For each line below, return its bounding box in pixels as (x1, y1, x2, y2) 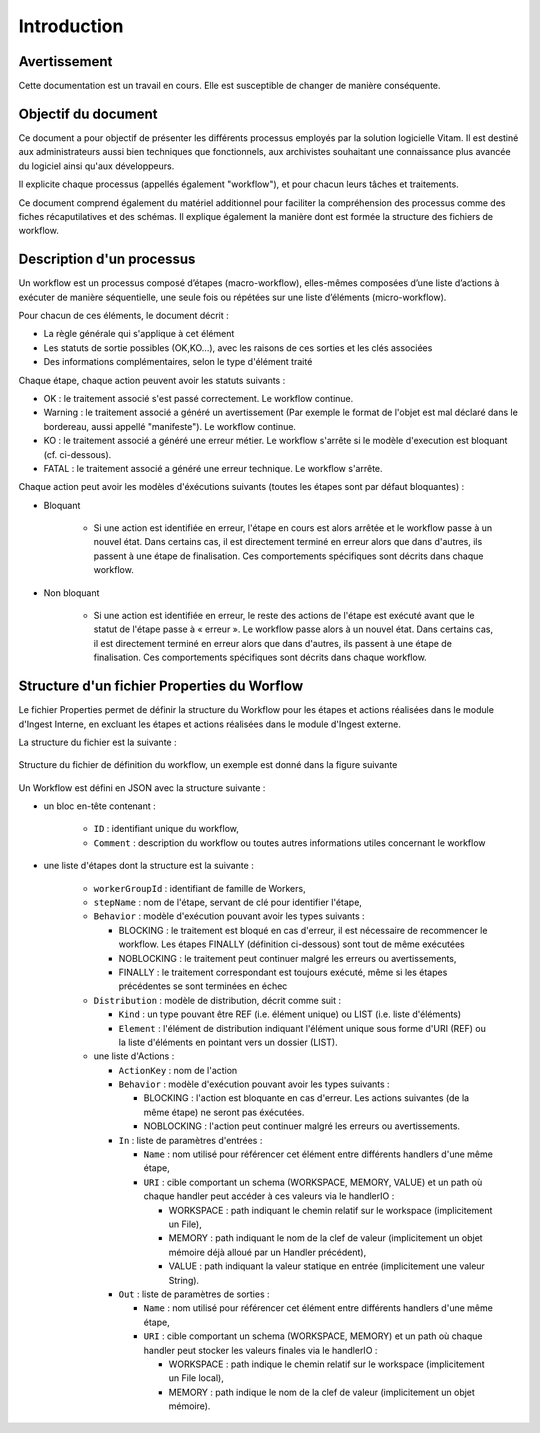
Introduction (18, 15, 124, 37)
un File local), (168, 1372, 224, 1384)
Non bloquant (43, 586, 100, 599)
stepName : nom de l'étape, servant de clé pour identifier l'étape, (93, 896, 362, 909)
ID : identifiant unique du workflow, (93, 823, 239, 835)
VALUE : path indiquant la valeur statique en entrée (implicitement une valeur (168, 1260, 485, 1272)
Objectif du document (18, 105, 158, 122)
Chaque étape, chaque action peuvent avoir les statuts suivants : (18, 374, 286, 386)
